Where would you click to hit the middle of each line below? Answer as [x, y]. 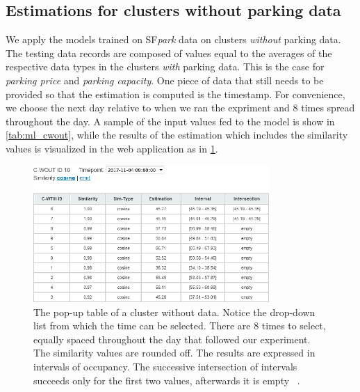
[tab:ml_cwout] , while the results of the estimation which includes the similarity [177, 135]
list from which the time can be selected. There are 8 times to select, [180, 326]
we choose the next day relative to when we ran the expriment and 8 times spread [180, 108]
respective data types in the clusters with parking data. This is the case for [165, 66]
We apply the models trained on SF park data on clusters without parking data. [173, 39]
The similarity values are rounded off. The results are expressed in [174, 353]
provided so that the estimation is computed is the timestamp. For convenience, [175, 94]
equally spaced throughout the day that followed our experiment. [172, 339]
